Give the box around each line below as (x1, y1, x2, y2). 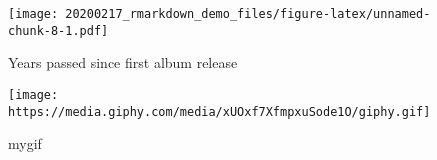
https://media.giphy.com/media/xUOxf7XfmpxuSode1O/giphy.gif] (8, 104, 431, 119)
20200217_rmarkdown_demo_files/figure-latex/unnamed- (65, 7, 431, 21)
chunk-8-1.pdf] (8, 23, 109, 38)
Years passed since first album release (8, 52, 238, 73)
